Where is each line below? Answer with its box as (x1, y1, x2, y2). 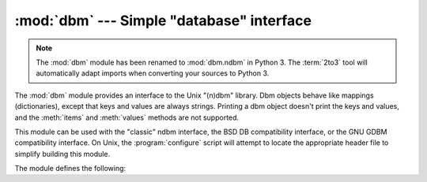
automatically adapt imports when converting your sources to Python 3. (36, 69, 270, 78)
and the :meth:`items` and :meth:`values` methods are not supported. (14, 113, 240, 122)
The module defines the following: (14, 164, 127, 173)
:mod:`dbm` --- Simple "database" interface (14, 12, 312, 29)
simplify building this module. (14, 149, 111, 158)
